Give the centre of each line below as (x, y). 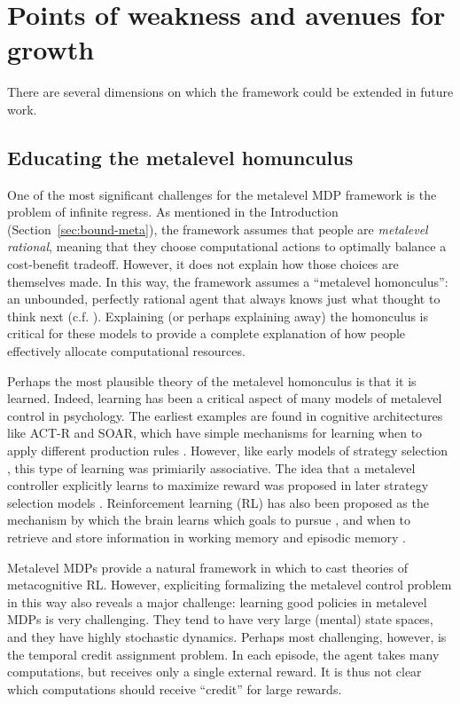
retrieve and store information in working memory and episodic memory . (207, 537)
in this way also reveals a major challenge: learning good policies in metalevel (217, 601)
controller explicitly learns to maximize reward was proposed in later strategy (218, 485)
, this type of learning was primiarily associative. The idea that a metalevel (211, 467)
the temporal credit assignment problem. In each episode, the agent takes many (223, 654)
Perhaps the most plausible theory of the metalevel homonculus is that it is (212, 380)
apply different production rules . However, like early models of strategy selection (228, 451)
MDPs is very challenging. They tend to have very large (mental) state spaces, (220, 619)
